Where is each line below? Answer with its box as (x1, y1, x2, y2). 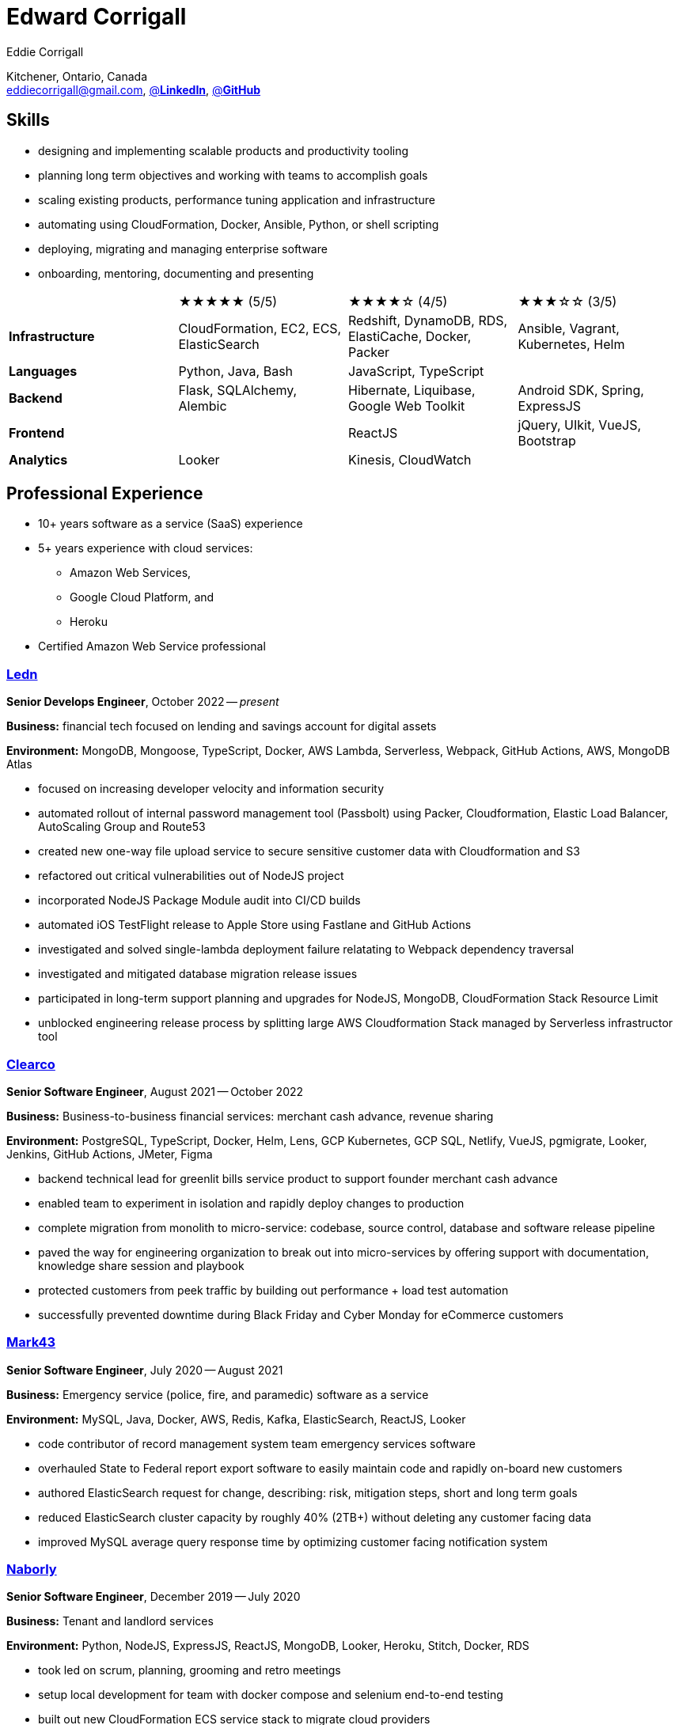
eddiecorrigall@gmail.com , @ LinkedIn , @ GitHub (6, 82, 261, 97)
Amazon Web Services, (70, 566, 192, 580)
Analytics (9, 451, 68, 468)
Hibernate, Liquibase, (348, 381, 476, 398)
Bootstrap (518, 432, 576, 449)
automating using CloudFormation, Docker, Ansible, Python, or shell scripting (38, 217, 439, 231)
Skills (6, 110, 50, 131)
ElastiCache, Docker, (348, 328, 472, 344)
